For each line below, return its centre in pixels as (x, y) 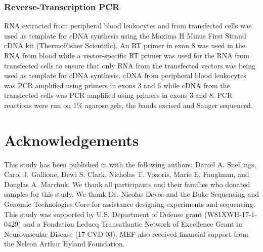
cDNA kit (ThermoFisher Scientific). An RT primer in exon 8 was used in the (125, 45)
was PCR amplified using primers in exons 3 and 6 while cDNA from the (117, 85)
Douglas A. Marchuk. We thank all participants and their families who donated (127, 184)
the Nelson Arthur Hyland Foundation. (64, 244)
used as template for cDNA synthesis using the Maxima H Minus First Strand (125, 35)
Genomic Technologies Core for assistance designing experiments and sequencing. (130, 204)
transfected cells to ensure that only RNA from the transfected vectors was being (130, 65)
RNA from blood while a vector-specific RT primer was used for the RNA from (127, 55)
